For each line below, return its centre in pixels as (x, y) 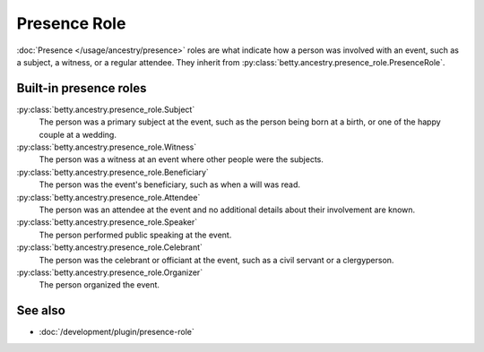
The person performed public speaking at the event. (135, 235)
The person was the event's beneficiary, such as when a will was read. (169, 185)
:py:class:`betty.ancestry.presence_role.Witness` (107, 147)
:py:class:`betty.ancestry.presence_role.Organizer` (110, 272)
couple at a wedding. (78, 134)
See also (41, 310)
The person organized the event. (99, 285)
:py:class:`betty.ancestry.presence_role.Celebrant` (110, 247)
